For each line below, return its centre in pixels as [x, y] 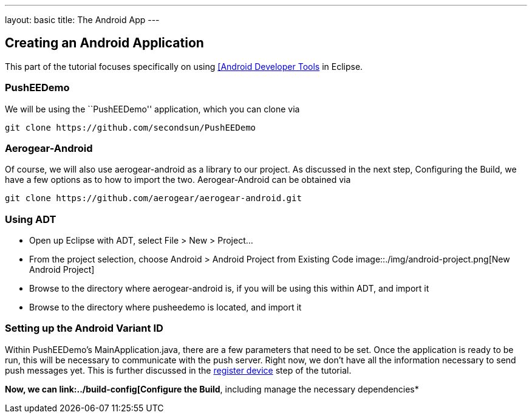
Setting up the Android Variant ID [84, 328]
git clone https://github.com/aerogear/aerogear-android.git [153, 198]
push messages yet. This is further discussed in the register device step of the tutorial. [178, 370]
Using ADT [31, 219]
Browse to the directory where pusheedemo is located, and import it [165, 307]
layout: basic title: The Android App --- [82, 20]
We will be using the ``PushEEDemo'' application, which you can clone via [152, 109]
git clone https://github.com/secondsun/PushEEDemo [131, 127]
